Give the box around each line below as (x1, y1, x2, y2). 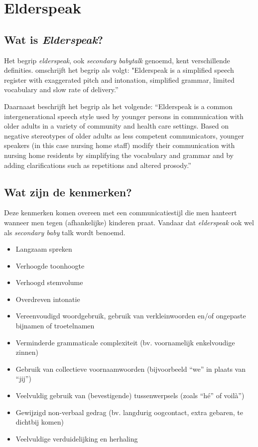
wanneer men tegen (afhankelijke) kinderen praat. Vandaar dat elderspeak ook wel (4, 217, 254, 227)
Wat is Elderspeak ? (4, 31, 103, 47)
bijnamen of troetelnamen (15, 320, 95, 331)
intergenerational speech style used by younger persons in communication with (4, 111, 244, 121)
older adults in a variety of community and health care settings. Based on (4, 121, 229, 131)
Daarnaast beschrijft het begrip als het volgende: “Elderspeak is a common (4, 101, 233, 111)
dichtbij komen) (15, 417, 64, 427)
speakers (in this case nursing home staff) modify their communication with (4, 140, 235, 150)
